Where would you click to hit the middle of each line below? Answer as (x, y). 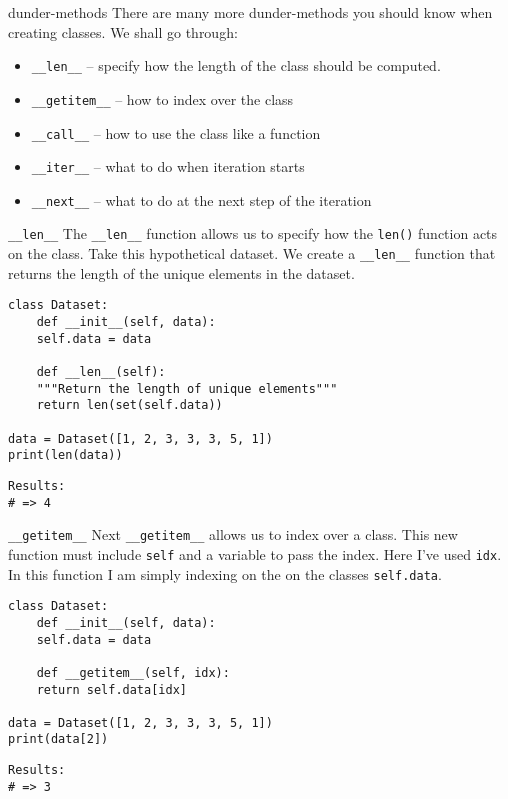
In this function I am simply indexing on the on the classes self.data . (225, 573)
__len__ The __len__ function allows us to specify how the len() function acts (253, 233)
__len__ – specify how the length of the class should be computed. (236, 65)
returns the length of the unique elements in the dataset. (181, 272)
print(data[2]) (58, 739)
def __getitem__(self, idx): (133, 672)
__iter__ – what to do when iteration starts (168, 166)
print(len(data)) (65, 455)
